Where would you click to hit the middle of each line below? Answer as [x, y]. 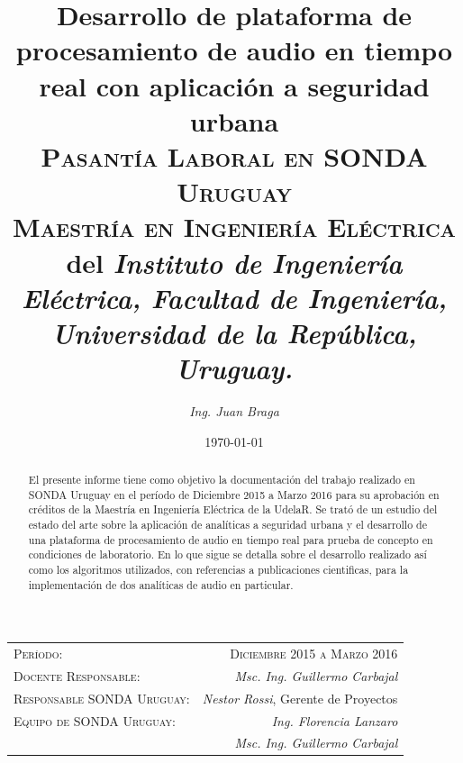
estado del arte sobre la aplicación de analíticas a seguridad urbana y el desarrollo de [227, 524]
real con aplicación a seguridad [234, 85]
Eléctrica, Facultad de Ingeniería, [234, 297]
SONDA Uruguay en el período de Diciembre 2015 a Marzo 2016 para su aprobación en [234, 494]
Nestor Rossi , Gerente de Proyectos [300, 698]
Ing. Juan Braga [234, 411]
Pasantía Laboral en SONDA [234, 155]
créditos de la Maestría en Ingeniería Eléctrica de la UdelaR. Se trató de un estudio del [233, 509]
